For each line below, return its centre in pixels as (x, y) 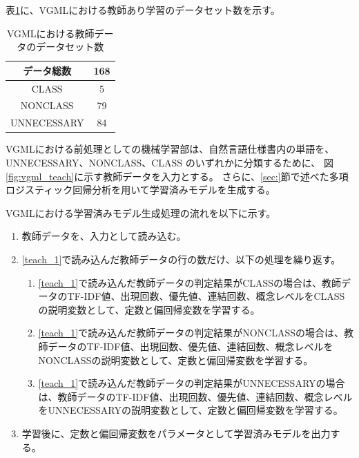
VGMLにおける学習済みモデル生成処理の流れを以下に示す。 (141, 212)
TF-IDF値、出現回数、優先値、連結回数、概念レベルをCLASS (206, 296)
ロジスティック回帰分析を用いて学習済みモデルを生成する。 (140, 190)
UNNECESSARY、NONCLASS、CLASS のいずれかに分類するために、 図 (170, 162)
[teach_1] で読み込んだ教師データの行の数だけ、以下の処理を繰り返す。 (181, 259)
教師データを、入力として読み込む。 (104, 236)
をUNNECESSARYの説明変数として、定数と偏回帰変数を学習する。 (191, 410)
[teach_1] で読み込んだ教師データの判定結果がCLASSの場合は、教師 (190, 282)
